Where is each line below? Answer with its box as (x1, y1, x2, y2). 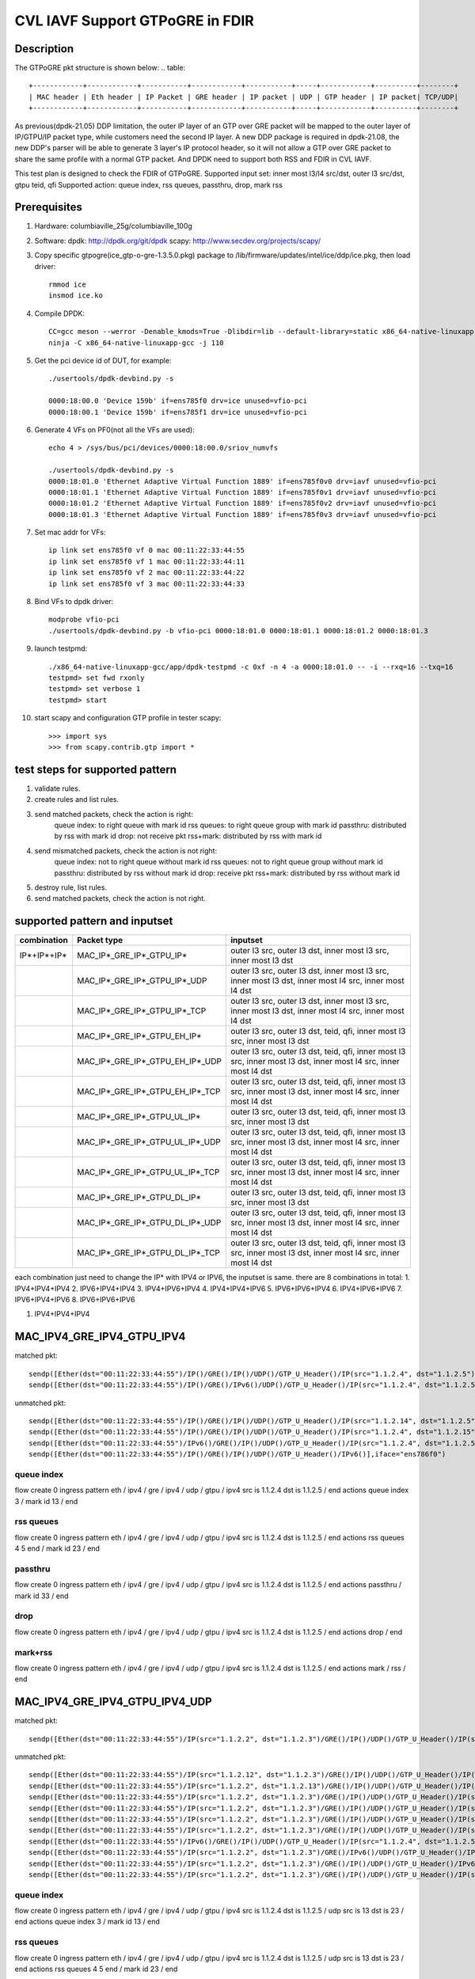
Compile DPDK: (34, 309, 85, 318)
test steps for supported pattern (14, 762, 177, 776)
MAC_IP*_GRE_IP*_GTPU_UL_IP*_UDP (76, 1137, 221, 1148)
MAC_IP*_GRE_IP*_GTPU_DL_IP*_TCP (76, 1248, 221, 1259)
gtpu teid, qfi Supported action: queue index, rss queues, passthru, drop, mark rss (14, 180, 283, 189)
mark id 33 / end (14, 1591, 69, 1601)
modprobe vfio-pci (48, 615, 120, 625)
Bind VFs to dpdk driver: (34, 597, 114, 606)
